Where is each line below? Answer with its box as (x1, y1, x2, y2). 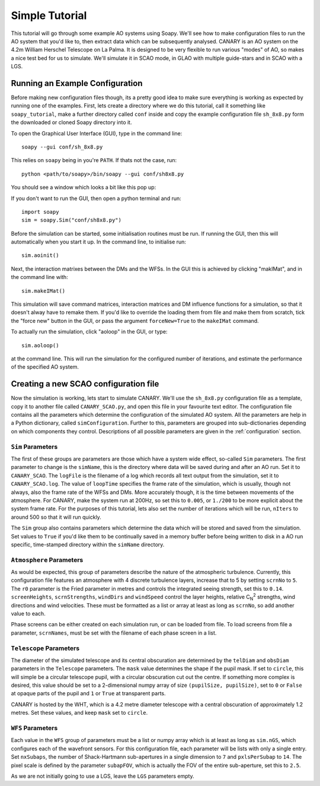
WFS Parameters (11, 724, 58, 733)
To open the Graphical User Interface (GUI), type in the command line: (11, 129, 183, 137)
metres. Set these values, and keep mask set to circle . (11, 709, 148, 717)
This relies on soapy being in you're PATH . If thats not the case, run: (11, 157, 177, 164)
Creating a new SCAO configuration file (11, 379, 159, 389)
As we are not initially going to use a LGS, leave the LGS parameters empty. (11, 772, 195, 779)
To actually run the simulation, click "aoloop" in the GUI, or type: (11, 328, 168, 335)
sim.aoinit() (21, 252, 59, 259)
